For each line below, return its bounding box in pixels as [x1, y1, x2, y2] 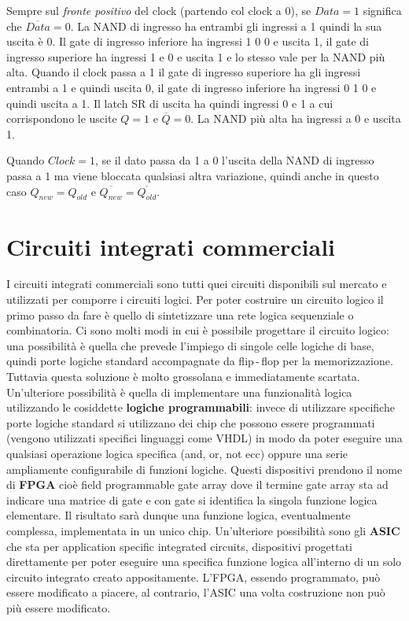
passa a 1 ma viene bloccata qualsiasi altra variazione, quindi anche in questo [6, 167, 379, 183]
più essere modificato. [6, 599, 111, 615]
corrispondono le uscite [6, 110, 117, 127]
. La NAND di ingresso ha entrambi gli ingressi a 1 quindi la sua [70, 17, 382, 34]
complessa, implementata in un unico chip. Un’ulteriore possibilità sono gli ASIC [6, 522, 400, 538]
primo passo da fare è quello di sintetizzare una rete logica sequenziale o [6, 306, 354, 323]
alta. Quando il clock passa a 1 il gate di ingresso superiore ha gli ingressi [6, 64, 361, 80]
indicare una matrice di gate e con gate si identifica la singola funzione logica [6, 491, 378, 508]
